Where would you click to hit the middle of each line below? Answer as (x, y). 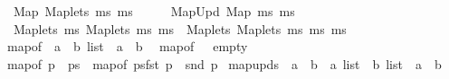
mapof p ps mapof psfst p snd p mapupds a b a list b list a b (224, 63)
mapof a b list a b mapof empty (127, 46)
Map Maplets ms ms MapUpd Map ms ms (154, 11)
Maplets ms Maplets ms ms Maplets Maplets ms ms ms (180, 28)
